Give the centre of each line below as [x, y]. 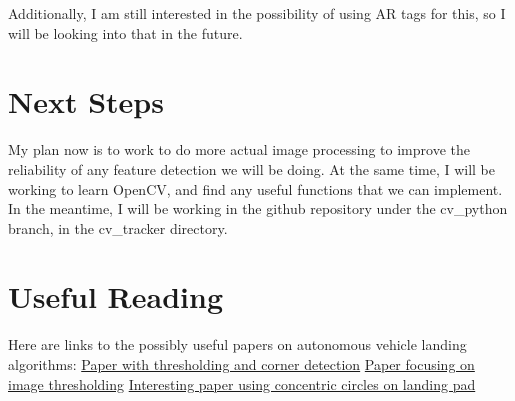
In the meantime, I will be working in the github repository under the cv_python [258, 208]
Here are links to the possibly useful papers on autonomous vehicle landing [237, 344]
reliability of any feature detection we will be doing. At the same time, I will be [252, 168]
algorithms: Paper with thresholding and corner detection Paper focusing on [241, 364]
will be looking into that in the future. [125, 32]
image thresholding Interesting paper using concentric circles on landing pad [242, 383]
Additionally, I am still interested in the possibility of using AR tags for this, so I [257, 13]
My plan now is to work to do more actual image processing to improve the [239, 149]
